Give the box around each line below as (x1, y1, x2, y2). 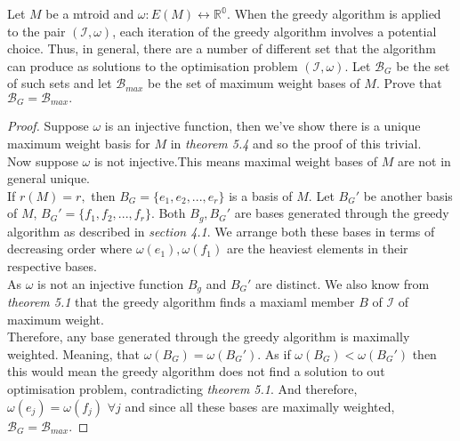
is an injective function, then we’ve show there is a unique (104, 116, 421, 135)
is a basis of (229, 186, 293, 204)
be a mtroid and (45, 4, 134, 22)
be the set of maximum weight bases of (148, 74, 360, 92)
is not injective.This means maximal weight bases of (93, 151, 377, 170)
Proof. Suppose (7, 116, 89, 135)
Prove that (383, 74, 442, 92)
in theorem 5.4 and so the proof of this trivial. (170, 134, 422, 153)
